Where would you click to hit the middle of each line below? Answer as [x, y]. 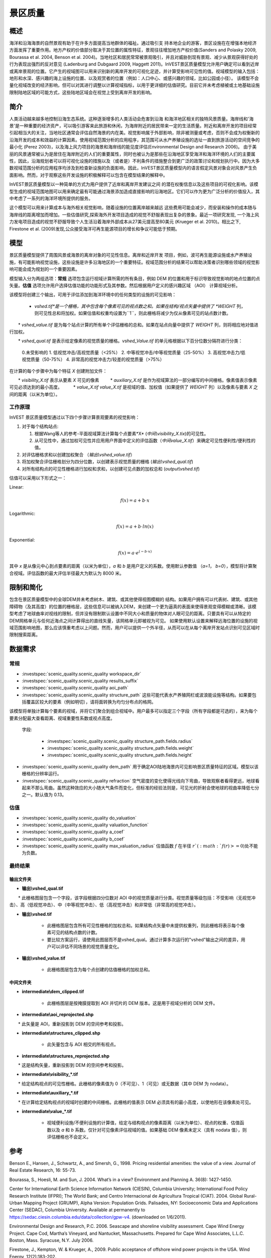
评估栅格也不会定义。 [69, 1137]
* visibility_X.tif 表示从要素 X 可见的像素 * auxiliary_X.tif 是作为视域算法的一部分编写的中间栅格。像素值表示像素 [138, 380]
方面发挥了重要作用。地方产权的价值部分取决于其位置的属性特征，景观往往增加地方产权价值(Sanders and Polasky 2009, [133, 50]
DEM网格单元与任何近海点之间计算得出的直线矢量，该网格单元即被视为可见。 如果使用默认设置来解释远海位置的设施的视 [133, 620]
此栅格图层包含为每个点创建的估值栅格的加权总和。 [100, 969]
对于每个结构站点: [40, 426]
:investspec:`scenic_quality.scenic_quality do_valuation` [79, 818]
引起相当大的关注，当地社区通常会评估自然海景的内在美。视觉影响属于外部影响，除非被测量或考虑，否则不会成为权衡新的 [134, 133]
